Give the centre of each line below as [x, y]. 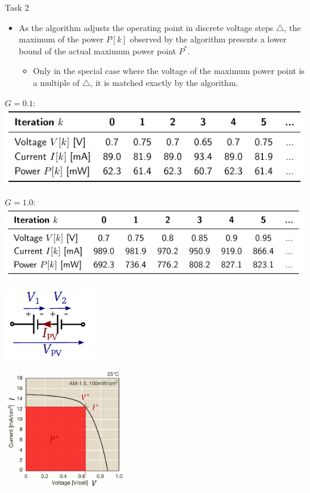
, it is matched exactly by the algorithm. [164, 82]
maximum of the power [61, 39]
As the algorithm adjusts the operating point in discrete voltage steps [146, 27]
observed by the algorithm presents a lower [208, 39]
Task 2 [17, 7]
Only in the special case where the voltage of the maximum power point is [169, 71]
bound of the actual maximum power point [97, 50]
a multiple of [56, 82]
